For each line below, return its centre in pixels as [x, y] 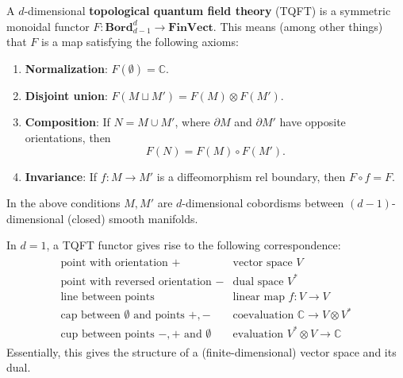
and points [159, 316]
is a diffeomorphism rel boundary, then [251, 176]
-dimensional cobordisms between [263, 203]
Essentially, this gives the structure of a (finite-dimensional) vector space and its [201, 351]
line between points [107, 297]
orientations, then [68, 137]
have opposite [313, 122]
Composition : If [67, 122]
